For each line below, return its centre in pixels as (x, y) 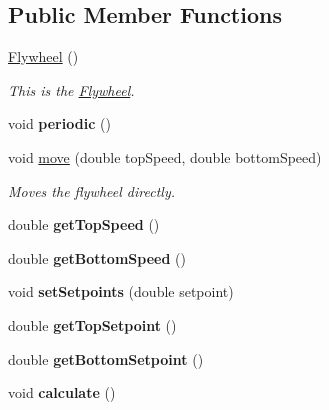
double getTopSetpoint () (92, 324)
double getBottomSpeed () (97, 257)
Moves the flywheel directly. (91, 190)
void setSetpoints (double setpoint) (121, 291)
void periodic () (59, 123)
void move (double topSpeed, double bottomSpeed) (165, 156)
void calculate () (62, 392)
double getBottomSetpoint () (106, 358)
